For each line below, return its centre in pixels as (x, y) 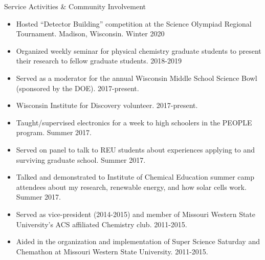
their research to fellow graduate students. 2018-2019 (99, 61)
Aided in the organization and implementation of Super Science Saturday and (138, 241)
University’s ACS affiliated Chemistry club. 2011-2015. (102, 224)
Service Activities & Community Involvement (75, 6)
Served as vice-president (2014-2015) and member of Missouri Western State (136, 214)
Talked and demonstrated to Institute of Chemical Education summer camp (135, 177)
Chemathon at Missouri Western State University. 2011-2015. (112, 251)
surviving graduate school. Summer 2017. (81, 159)
